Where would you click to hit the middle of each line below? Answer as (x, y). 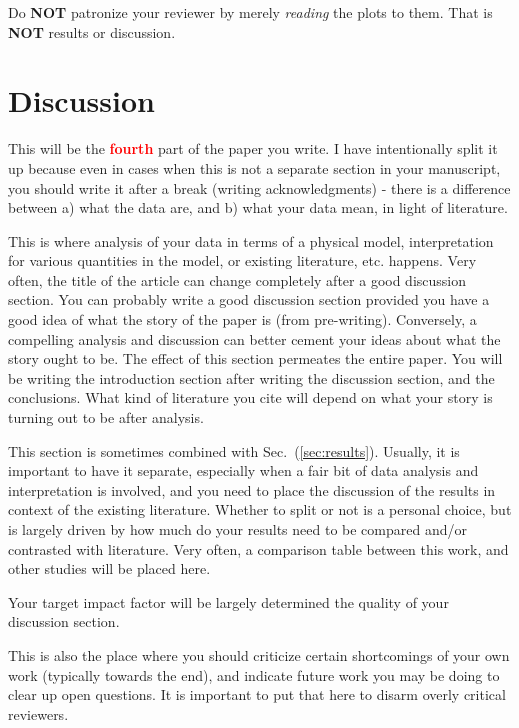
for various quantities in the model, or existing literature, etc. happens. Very (242, 260)
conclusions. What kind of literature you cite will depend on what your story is (250, 397)
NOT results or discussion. (92, 31)
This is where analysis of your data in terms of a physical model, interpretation (251, 240)
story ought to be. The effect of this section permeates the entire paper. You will (255, 358)
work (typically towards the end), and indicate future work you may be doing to (254, 674)
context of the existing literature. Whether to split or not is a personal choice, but (260, 509)
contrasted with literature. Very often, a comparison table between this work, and (258, 548)
